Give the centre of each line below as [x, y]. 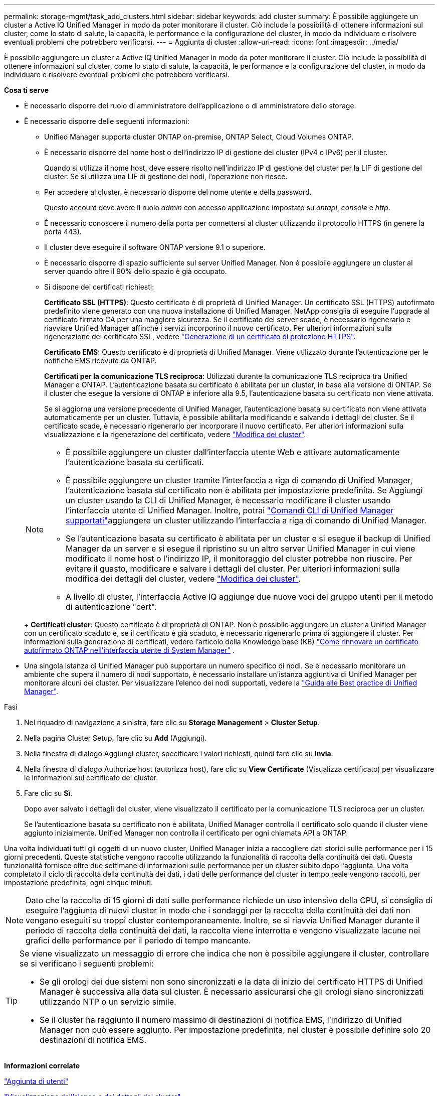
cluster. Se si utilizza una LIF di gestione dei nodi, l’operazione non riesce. [166, 176]
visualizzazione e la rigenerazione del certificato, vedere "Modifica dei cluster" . [175, 434]
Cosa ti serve [27, 90]
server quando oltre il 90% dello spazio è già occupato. [136, 271]
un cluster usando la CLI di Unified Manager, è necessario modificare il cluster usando [228, 500]
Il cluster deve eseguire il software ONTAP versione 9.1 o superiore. [155, 247]
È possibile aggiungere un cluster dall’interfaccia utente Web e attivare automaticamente [233, 452]
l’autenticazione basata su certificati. [135, 462]
